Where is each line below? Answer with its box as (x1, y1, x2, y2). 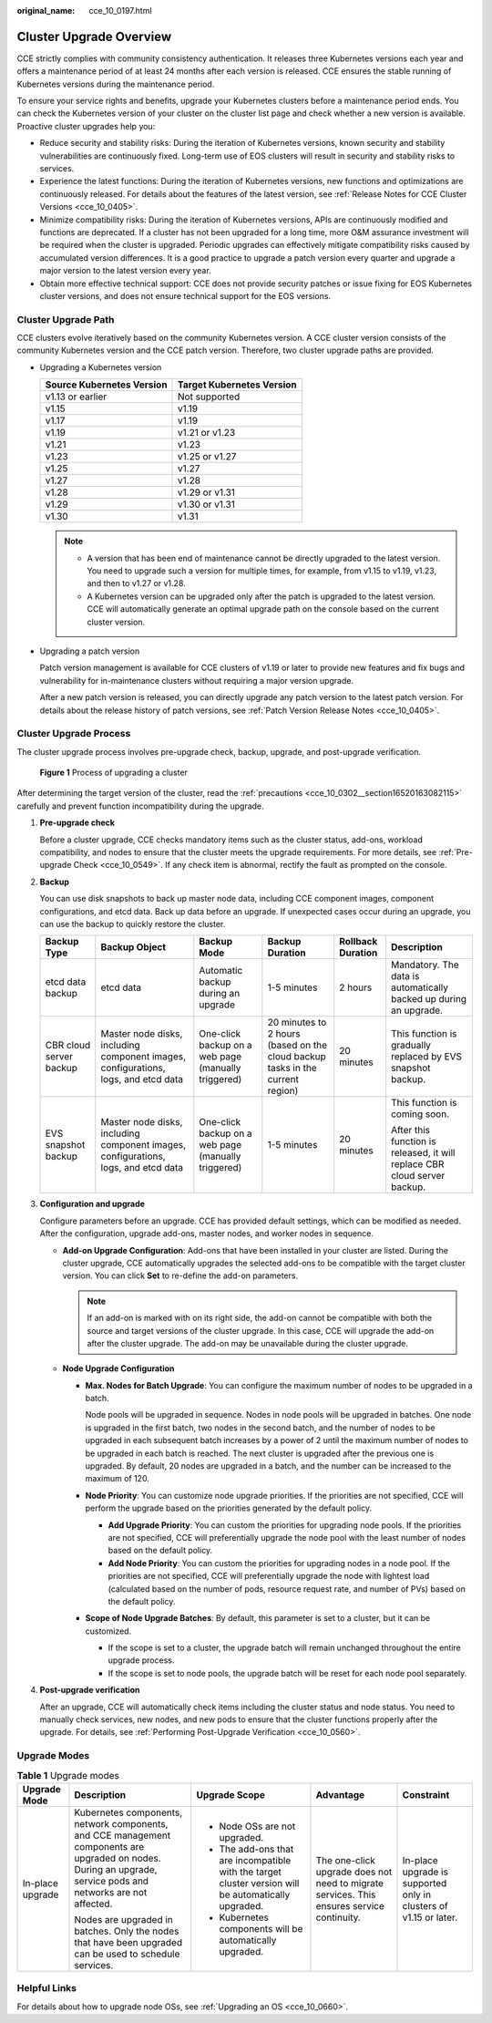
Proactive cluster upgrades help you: (16, 120, 156, 131)
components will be (219, 1922, 303, 1935)
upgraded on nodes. (74, 1852, 161, 1864)
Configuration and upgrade (39, 1199, 146, 1210)
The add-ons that (219, 1842, 294, 1855)
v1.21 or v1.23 (178, 427, 236, 439)
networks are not (74, 1885, 148, 1898)
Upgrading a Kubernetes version (39, 361, 162, 373)
